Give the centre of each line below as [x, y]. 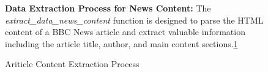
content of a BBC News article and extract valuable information [125, 32]
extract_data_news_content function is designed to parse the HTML [134, 20]
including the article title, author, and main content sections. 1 [121, 43]
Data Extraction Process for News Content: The [108, 8]
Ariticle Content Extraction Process [72, 64]
